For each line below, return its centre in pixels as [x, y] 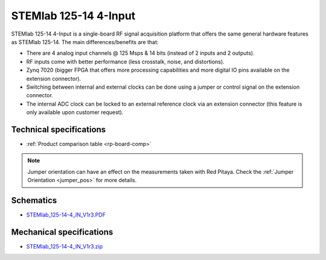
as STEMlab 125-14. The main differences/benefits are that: [85, 42]
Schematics [34, 200]
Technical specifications [59, 129]
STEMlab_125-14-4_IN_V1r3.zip [65, 246]
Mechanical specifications [62, 232]
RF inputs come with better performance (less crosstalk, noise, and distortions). [125, 62]
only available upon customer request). [75, 112]
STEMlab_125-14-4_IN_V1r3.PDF [66, 215]
